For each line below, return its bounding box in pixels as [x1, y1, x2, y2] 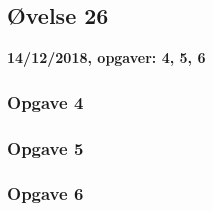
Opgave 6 [7, 181, 84, 206]
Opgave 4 [7, 89, 84, 114]
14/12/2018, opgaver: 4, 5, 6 [7, 47, 206, 68]
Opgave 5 [7, 135, 84, 160]
